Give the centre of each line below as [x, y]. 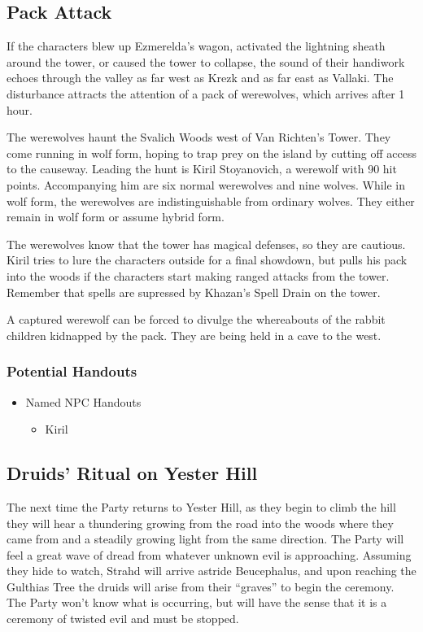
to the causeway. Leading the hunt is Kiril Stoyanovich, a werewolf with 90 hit [202, 169]
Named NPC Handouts [83, 401]
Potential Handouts [72, 371]
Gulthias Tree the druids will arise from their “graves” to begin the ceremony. [201, 586]
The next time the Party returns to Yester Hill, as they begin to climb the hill [201, 506]
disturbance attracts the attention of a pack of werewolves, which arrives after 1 [206, 93]
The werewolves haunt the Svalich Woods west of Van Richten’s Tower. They [199, 137]
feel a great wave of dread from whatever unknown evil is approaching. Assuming [209, 554]
